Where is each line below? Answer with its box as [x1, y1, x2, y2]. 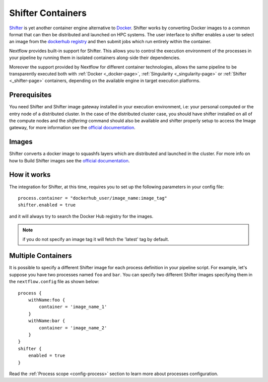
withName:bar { [28, 318, 66, 324]
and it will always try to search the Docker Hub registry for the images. [9, 213, 153, 219]
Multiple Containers [9, 251, 72, 260]
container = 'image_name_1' [39, 304, 107, 310]
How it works [9, 170, 51, 179]
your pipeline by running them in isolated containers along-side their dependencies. [9, 55, 181, 61]
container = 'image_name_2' [39, 325, 107, 330]
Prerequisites [9, 91, 52, 99]
